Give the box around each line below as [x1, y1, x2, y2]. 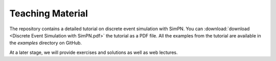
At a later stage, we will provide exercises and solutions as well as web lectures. [9, 49, 178, 55]
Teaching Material [9, 8, 88, 19]
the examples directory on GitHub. [9, 40, 82, 46]
